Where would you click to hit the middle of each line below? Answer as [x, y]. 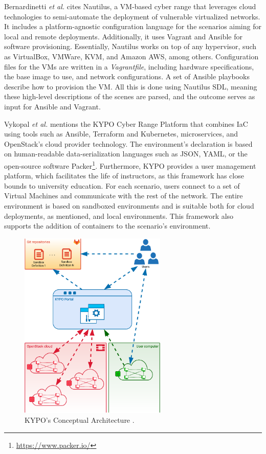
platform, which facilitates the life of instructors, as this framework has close [124, 176]
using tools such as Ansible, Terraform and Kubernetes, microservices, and [121, 134]
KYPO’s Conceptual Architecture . [80, 420]
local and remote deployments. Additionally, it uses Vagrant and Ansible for [123, 36]
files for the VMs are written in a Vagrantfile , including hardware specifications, [129, 66]
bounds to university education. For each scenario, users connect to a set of [122, 185]
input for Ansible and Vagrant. [52, 106]
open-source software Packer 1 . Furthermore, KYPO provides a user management [130, 165]
